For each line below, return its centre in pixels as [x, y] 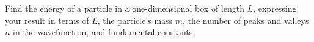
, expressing [275, 8]
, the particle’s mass [135, 20]
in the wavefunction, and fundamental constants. [104, 32]
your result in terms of [47, 20]
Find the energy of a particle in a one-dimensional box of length [125, 8]
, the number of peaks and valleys [246, 20]
